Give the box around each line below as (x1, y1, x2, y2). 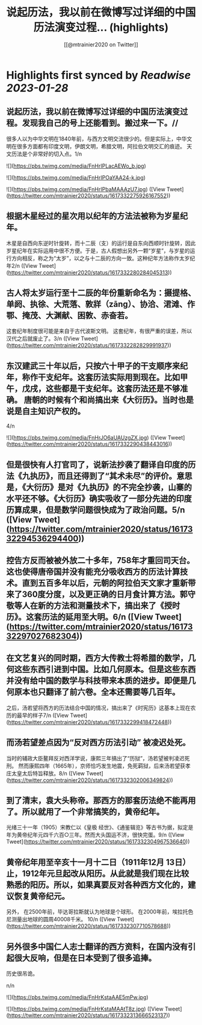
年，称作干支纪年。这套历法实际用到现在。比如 (6, 372, 180, 382)
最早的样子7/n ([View (16, 711, 69, 719)
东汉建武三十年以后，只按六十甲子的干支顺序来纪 (6, 361, 188, 371)
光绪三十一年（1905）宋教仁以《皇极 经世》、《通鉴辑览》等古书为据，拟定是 (6, 824, 194, 831)
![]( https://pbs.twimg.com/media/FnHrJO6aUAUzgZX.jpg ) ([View (6, 434, 167, 441)
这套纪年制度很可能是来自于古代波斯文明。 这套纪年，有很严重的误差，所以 (6, 327, 192, 335)
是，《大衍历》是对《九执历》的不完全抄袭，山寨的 (6, 482, 192, 492)
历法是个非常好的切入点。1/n (11, 150, 82, 157)
